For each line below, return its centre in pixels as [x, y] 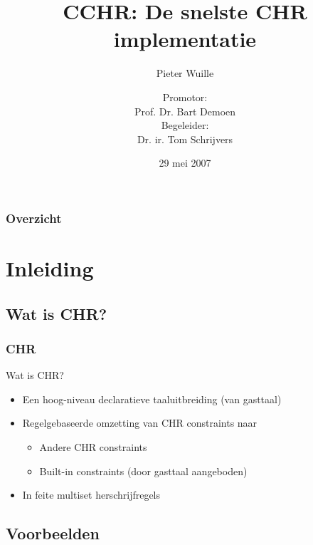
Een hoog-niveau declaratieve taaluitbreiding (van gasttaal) [152, 399]
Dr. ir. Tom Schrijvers [185, 139]
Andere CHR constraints [93, 446]
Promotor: [185, 97]
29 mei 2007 [185, 163]
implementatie [185, 39]
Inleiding [50, 268]
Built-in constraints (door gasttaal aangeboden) [143, 471]
